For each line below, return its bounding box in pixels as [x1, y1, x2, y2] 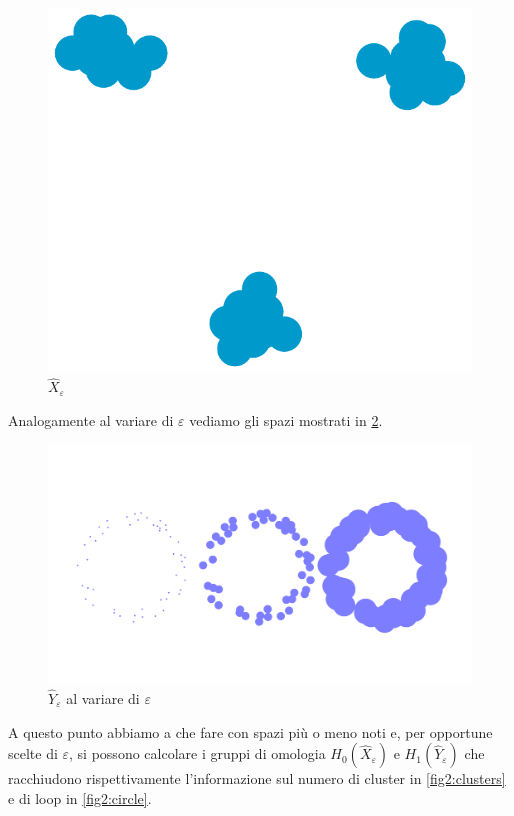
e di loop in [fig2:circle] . [8, 787, 152, 808]
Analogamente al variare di [8, 409, 174, 430]
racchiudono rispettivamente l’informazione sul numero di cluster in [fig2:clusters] [8, 768, 506, 789]
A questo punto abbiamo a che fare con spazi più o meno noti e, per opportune [8, 721, 493, 742]
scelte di [8, 743, 58, 764]
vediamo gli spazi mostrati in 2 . [189, 409, 383, 430]
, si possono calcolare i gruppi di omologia [69, 743, 326, 764]
